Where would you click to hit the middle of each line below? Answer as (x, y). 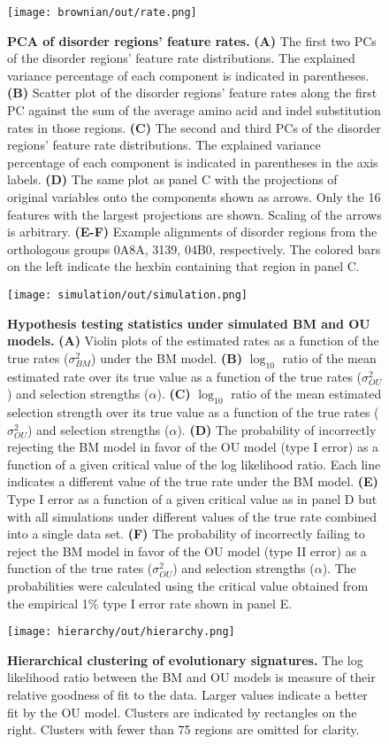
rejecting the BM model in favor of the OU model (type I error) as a (193, 447)
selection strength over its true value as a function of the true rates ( (193, 412)
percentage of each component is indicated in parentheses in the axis (193, 162)
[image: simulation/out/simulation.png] (128, 294)
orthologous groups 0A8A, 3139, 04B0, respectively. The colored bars (194, 248)
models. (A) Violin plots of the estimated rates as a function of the (193, 341)
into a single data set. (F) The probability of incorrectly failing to (186, 534)
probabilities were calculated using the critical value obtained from (188, 585)
